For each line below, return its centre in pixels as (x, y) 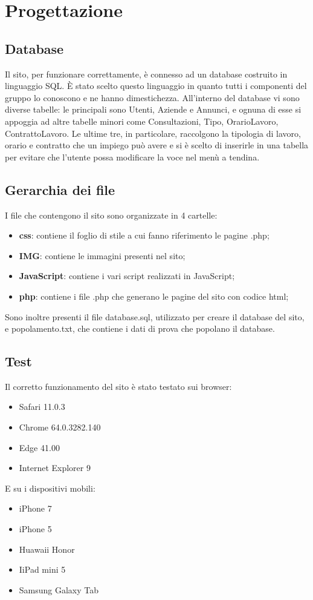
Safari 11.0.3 (42, 407)
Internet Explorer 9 (55, 468)
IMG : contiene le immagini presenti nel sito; (102, 255)
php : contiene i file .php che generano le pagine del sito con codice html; (154, 296)
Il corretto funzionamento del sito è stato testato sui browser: (118, 386)
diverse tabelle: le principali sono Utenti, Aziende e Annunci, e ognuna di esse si (153, 109)
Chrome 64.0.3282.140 (60, 427)
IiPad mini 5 (42, 569)
